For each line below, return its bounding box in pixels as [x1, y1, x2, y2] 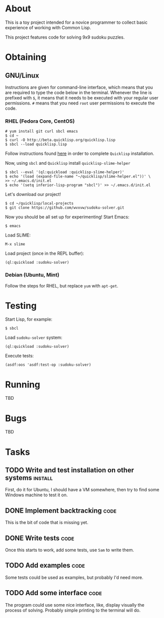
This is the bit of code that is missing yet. [5, 520, 89, 525]
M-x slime [5, 242, 26, 247]
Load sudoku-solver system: [5, 334, 63, 340]
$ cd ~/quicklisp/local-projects [5, 201, 74, 206]
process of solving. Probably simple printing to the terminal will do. [5, 607, 141, 613]
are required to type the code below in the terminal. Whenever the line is [5, 90, 152, 95]
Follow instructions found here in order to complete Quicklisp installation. [5, 150, 154, 156]
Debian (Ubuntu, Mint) [5, 272, 60, 279]
